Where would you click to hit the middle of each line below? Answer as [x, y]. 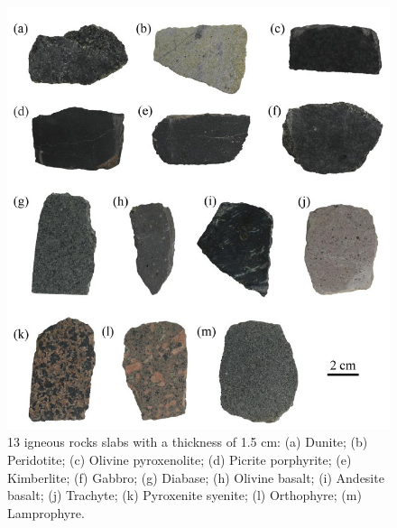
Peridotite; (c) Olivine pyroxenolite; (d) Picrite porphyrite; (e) [180, 460]
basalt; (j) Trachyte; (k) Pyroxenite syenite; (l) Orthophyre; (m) [185, 495]
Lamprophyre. [46, 512]
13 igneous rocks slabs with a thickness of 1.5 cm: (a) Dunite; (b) [188, 442]
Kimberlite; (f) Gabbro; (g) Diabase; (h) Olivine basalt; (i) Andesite [196, 477]
